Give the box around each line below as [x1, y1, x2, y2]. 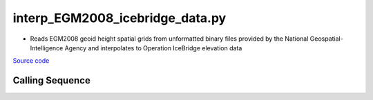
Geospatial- [309, 34, 343, 43]
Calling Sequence [12, 74, 91, 86]
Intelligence [30, 43, 64, 52]
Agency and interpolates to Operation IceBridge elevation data [64, 43, 242, 52]
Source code [12, 57, 50, 65]
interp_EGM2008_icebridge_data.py [12, 10, 227, 26]
